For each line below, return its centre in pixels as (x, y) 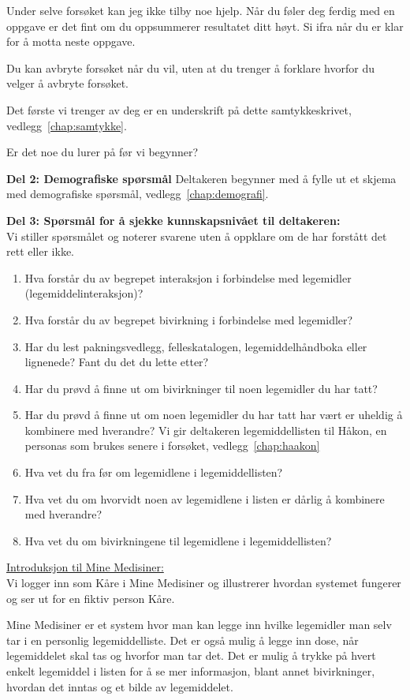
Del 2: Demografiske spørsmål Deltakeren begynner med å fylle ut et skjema (201, 178)
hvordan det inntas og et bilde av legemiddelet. (120, 686)
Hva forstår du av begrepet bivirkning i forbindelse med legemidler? (189, 319)
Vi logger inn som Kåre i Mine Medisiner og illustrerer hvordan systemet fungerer (204, 583)
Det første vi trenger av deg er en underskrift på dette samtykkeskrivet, (179, 109)
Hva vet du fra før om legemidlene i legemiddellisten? (154, 472)
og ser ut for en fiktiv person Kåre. (91, 598)
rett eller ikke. (41, 251)
